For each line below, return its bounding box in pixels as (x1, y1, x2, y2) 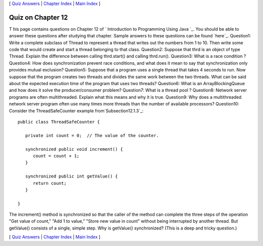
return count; (33, 180, 67, 186)
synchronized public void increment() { (25, 146, 123, 152)
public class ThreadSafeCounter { (18, 119, 100, 124)
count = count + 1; (33, 153, 80, 158)
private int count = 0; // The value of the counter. (25, 133, 159, 138)
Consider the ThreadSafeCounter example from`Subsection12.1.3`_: (9, 107, 144, 114)
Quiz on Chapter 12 (9, 13, 68, 21)
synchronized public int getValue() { (25, 174, 118, 179)
